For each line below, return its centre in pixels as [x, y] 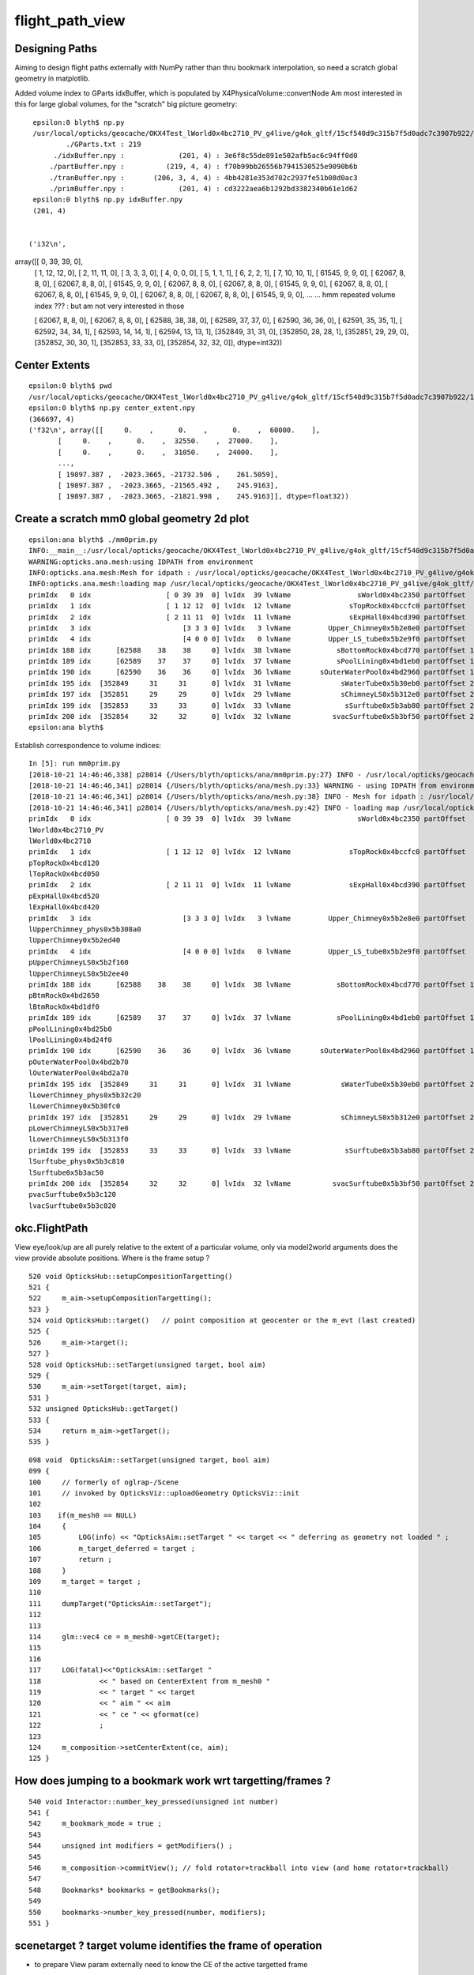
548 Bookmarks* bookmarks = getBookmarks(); [124, 1890]
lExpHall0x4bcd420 [64, 907]
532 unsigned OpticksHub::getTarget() [104, 1409]
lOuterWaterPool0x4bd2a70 [79, 1073]
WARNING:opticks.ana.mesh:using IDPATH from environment [141, 562]
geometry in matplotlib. [53, 78]
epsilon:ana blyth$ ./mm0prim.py [93, 540]
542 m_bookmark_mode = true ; [95, 1824]
